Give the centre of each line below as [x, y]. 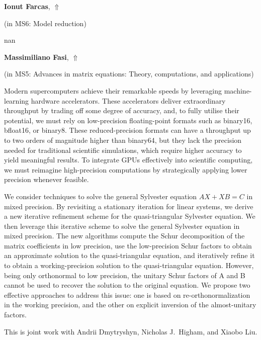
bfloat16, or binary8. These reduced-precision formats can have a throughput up [127, 130]
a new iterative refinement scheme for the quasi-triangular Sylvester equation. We [130, 216]
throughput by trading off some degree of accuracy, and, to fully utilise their [122, 110]
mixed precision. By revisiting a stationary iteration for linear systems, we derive [129, 206]
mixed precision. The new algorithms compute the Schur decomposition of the [124, 236]
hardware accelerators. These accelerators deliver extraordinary [128, 100]
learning [17, 100]
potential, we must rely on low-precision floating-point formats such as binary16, [128, 120]
